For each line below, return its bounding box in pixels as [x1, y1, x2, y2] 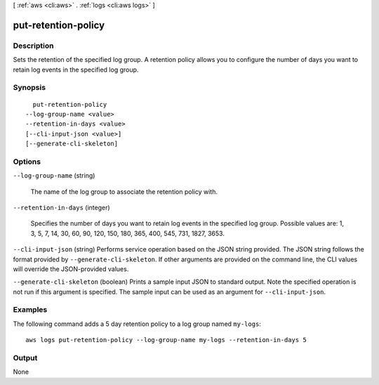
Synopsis [13, 83, 46, 93]
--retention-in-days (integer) [13, 203, 110, 211]
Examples [13, 305, 48, 315]
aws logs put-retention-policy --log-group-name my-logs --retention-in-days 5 [25, 336, 307, 344]
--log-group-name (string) [13, 171, 95, 180]
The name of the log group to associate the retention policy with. [30, 187, 218, 196]
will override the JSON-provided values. [13, 264, 129, 273]
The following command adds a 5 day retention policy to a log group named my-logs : [13, 320, 261, 328]
